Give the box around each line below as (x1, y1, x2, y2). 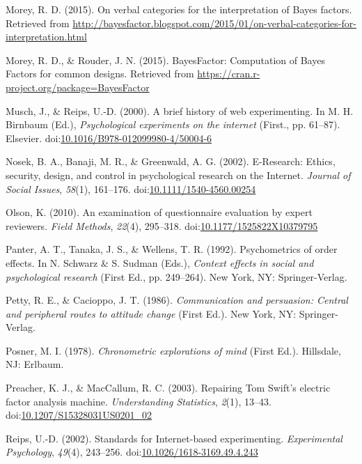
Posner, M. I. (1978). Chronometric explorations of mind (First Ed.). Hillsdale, (6, 343, 341, 357)
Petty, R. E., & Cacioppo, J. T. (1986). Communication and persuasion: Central (6, 293, 348, 307)
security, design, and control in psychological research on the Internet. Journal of (6, 167, 351, 182)
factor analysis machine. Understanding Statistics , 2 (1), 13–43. (6, 394, 271, 408)
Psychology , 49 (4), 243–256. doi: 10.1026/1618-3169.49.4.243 (6, 444, 258, 459)
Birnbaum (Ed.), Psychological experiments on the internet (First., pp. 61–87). (6, 117, 340, 132)
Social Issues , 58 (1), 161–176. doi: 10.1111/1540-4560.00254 (6, 181, 256, 196)
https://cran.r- (197, 66, 260, 81)
